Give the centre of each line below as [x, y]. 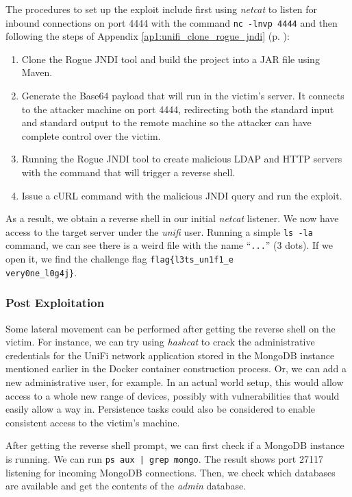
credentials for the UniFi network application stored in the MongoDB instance [170, 355]
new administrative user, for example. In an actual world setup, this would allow [175, 382]
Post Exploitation [55, 303]
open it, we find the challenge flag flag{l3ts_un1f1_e [120, 259]
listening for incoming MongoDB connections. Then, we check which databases [171, 472]
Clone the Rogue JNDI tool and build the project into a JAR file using [171, 59]
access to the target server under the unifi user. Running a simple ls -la [159, 231]
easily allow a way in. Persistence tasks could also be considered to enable [160, 409]
